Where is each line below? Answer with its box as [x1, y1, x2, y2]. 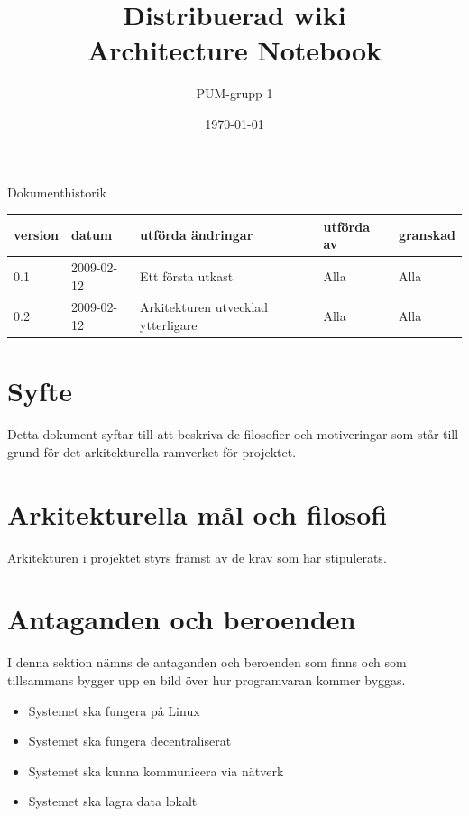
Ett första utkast [140, 266, 234, 285]
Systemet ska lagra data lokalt [28, 792, 198, 811]
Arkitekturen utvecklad [140, 298, 269, 316]
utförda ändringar [140, 225, 253, 244]
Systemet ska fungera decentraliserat [28, 731, 232, 750]
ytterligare [140, 316, 198, 335]
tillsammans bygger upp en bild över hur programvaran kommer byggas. [7, 670, 406, 689]
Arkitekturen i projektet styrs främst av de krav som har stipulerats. [7, 547, 387, 566]
